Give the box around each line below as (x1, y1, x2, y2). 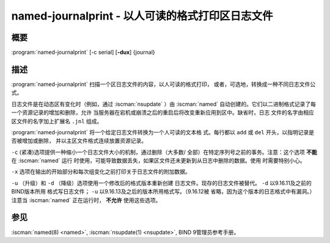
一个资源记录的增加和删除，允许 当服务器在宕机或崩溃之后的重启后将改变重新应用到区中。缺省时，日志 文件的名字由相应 (11, 109, 314, 116)
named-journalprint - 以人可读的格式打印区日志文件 (11, 9, 273, 23)
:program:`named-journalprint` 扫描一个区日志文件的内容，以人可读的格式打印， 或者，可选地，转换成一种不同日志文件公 (11, 80, 316, 88)
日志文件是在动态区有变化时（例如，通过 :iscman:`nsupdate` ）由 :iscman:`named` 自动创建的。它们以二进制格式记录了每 (11, 100, 316, 107)
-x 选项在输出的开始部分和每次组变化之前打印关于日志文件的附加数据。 (11, 168, 191, 175)
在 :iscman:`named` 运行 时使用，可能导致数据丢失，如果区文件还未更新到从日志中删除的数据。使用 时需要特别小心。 (11, 157, 306, 164)
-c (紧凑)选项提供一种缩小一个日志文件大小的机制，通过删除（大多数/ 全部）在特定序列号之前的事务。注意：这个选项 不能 (11, 148, 317, 156)
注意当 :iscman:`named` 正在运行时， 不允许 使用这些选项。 (11, 196, 161, 204)
